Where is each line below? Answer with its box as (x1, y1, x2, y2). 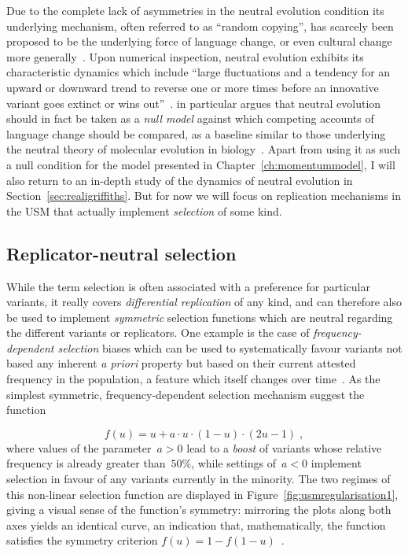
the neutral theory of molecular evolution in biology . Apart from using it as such (6, 141, 401, 157)
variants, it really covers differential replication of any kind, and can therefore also (6, 294, 402, 310)
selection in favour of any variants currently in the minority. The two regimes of (6, 471, 391, 487)
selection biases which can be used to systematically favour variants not (57, 339, 402, 356)
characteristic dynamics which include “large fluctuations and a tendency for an (6, 64, 391, 80)
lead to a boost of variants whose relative (186, 439, 382, 456)
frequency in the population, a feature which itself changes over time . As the (6, 371, 380, 387)
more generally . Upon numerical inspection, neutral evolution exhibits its (6, 48, 364, 65)
